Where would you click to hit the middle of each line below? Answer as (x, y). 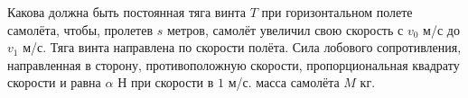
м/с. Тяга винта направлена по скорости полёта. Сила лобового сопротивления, (242, 47)
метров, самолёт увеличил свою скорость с (285, 29)
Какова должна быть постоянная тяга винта (126, 12)
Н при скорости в (166, 82)
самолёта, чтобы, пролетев (80, 29)
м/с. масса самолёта (284, 82)
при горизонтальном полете (337, 12)
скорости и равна (54, 82)
